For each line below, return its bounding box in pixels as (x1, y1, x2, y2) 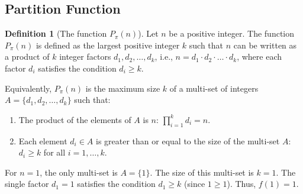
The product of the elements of (18, 113, 131, 125)
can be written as (233, 38, 297, 51)
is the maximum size (85, 82, 160, 94)
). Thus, (227, 177, 256, 190)
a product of (5, 50, 50, 63)
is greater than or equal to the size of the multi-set (96, 134, 280, 147)
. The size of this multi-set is (150, 166, 254, 178)
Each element (18, 134, 67, 147)
